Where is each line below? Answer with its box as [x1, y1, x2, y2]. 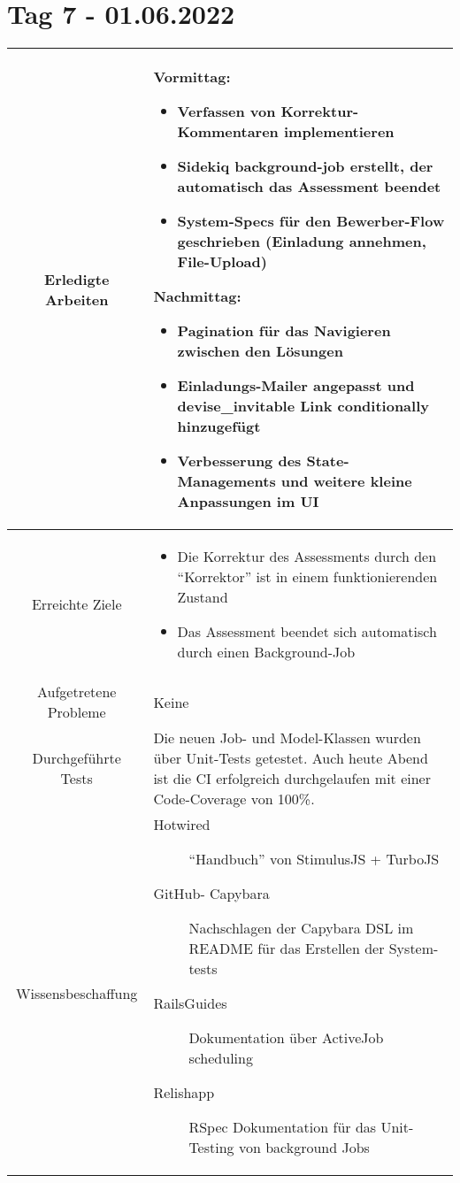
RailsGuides [153, 993, 227, 1014]
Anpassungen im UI [177, 491, 319, 512]
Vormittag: [153, 66, 231, 88]
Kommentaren [177, 121, 279, 142]
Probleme [47, 702, 106, 723]
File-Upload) [177, 251, 267, 273]
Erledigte [44, 268, 110, 289]
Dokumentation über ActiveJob [188, 1027, 384, 1049]
